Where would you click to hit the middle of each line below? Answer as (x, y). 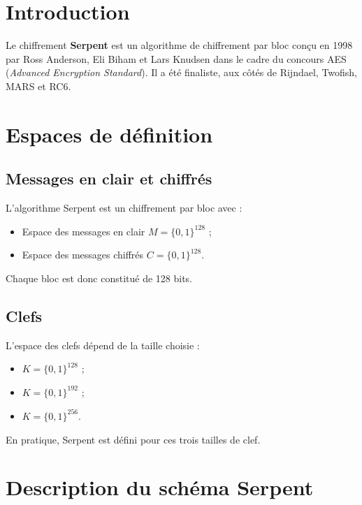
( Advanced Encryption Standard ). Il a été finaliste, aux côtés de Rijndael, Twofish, (182, 72)
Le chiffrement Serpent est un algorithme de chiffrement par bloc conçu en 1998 (179, 45)
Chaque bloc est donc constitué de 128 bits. (99, 278)
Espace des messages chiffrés (83, 255)
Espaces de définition (109, 134)
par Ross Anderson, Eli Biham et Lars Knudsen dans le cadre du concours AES (176, 58)
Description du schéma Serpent (160, 487)
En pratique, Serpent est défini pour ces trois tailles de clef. (133, 439)
